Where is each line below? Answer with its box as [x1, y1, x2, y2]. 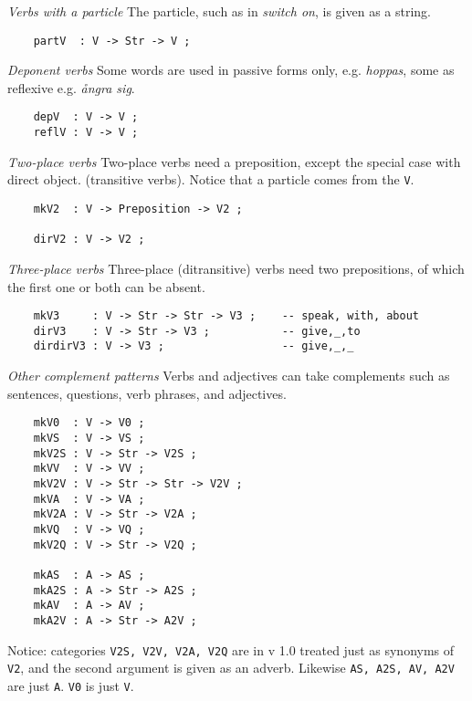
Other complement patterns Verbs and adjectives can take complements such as [7, 366, 450, 385]
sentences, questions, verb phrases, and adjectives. [7, 383, 287, 403]
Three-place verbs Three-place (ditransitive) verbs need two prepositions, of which [7, 258, 465, 277]
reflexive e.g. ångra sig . [7, 78, 135, 97]
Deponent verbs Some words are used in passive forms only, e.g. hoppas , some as [7, 60, 455, 79]
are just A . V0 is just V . [7, 675, 134, 695]
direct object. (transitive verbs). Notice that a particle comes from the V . [7, 170, 414, 189]
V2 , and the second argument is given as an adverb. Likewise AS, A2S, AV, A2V [7, 658, 455, 677]
